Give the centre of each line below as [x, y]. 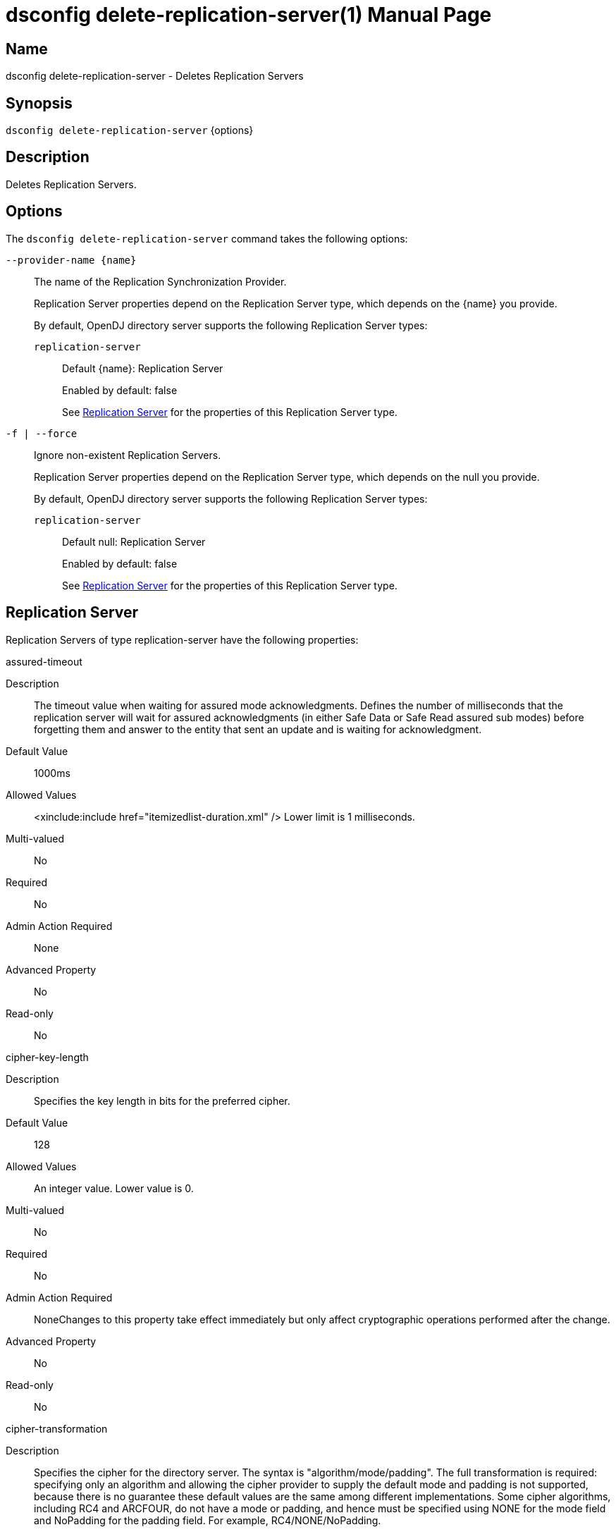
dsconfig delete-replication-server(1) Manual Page [249, 15]
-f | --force [42, 433]
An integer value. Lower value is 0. [114, 1188]
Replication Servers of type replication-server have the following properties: [182, 639]
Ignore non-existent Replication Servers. [128, 455]
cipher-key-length [47, 1057]
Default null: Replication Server [134, 541]
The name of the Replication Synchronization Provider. [160, 281]
